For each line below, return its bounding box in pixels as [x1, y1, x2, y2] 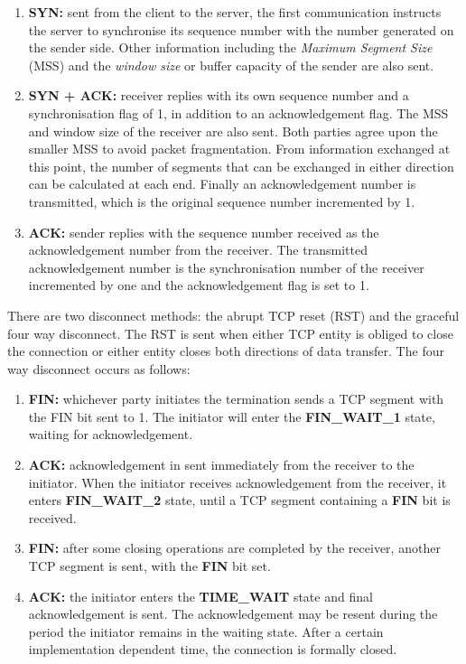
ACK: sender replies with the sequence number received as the [28, 222, 379, 241]
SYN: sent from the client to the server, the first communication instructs [28, 3, 442, 21]
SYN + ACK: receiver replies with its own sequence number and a [28, 86, 409, 105]
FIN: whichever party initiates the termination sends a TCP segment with [28, 389, 444, 408]
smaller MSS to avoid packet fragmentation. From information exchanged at [28, 139, 451, 158]
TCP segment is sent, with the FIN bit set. [28, 556, 271, 575]
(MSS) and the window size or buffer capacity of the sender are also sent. [28, 55, 434, 74]
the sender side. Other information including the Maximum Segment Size [28, 38, 433, 57]
